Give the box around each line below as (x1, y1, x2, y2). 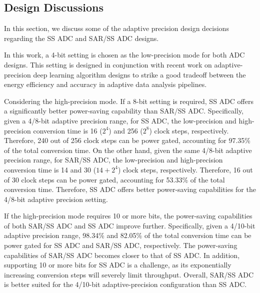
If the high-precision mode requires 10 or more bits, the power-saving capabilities (4, 210, 252, 221)
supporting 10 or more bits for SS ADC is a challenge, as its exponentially (4, 259, 231, 270)
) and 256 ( (108, 125, 143, 135)
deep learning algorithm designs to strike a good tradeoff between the (33, 69, 246, 79)
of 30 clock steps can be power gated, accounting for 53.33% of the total (4, 174, 225, 184)
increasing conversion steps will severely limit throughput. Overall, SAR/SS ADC (4, 269, 254, 279)
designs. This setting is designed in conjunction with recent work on (4, 59, 212, 69)
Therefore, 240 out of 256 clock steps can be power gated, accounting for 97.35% (4, 135, 250, 145)
